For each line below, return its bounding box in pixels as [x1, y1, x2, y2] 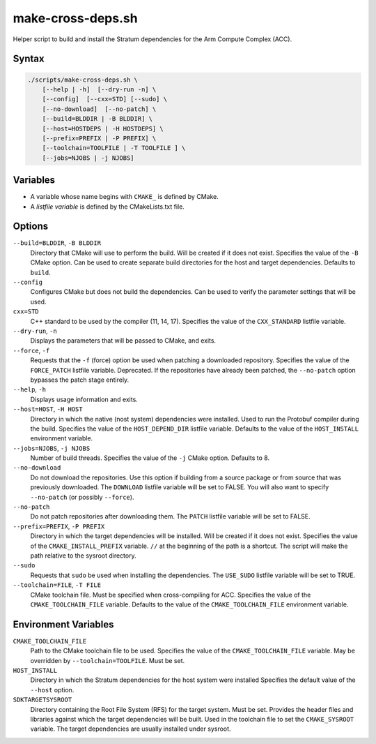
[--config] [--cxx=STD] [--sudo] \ [42, 95, 167, 103]
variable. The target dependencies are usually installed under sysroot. [30, 724, 231, 733]
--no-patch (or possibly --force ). [30, 493, 134, 501]
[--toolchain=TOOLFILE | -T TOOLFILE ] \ [42, 144, 186, 152]
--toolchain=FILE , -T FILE [13, 581, 101, 589]
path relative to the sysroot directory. [30, 551, 136, 560]
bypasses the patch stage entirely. [30, 375, 130, 384]
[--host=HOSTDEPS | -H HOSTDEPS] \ [42, 124, 164, 133]
